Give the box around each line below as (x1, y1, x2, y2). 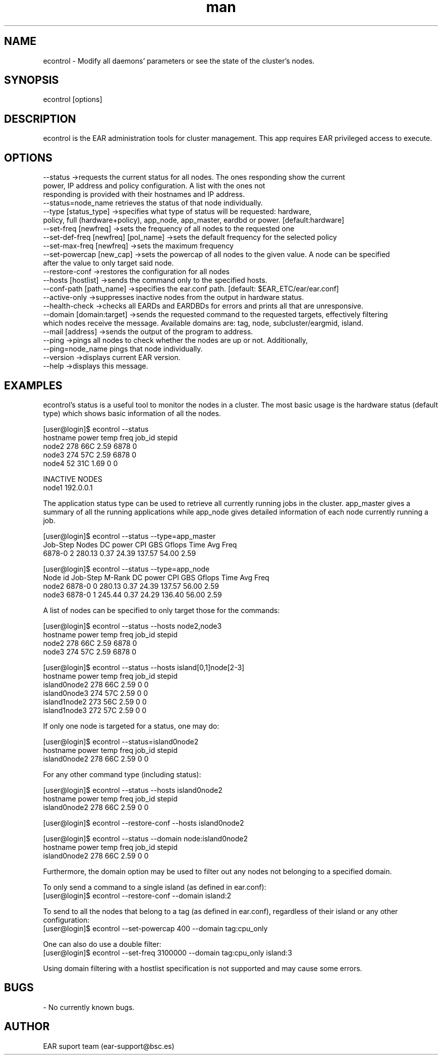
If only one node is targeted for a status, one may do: (43, 721, 219, 730)
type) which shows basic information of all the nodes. (43, 409, 221, 418)
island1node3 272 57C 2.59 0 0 (43, 705, 147, 715)
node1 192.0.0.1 (43, 483, 93, 492)
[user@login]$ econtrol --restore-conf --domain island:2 (43, 891, 232, 900)
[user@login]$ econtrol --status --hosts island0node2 (43, 785, 223, 794)
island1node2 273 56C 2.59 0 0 (43, 697, 147, 706)
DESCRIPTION (4, 112, 76, 125)
